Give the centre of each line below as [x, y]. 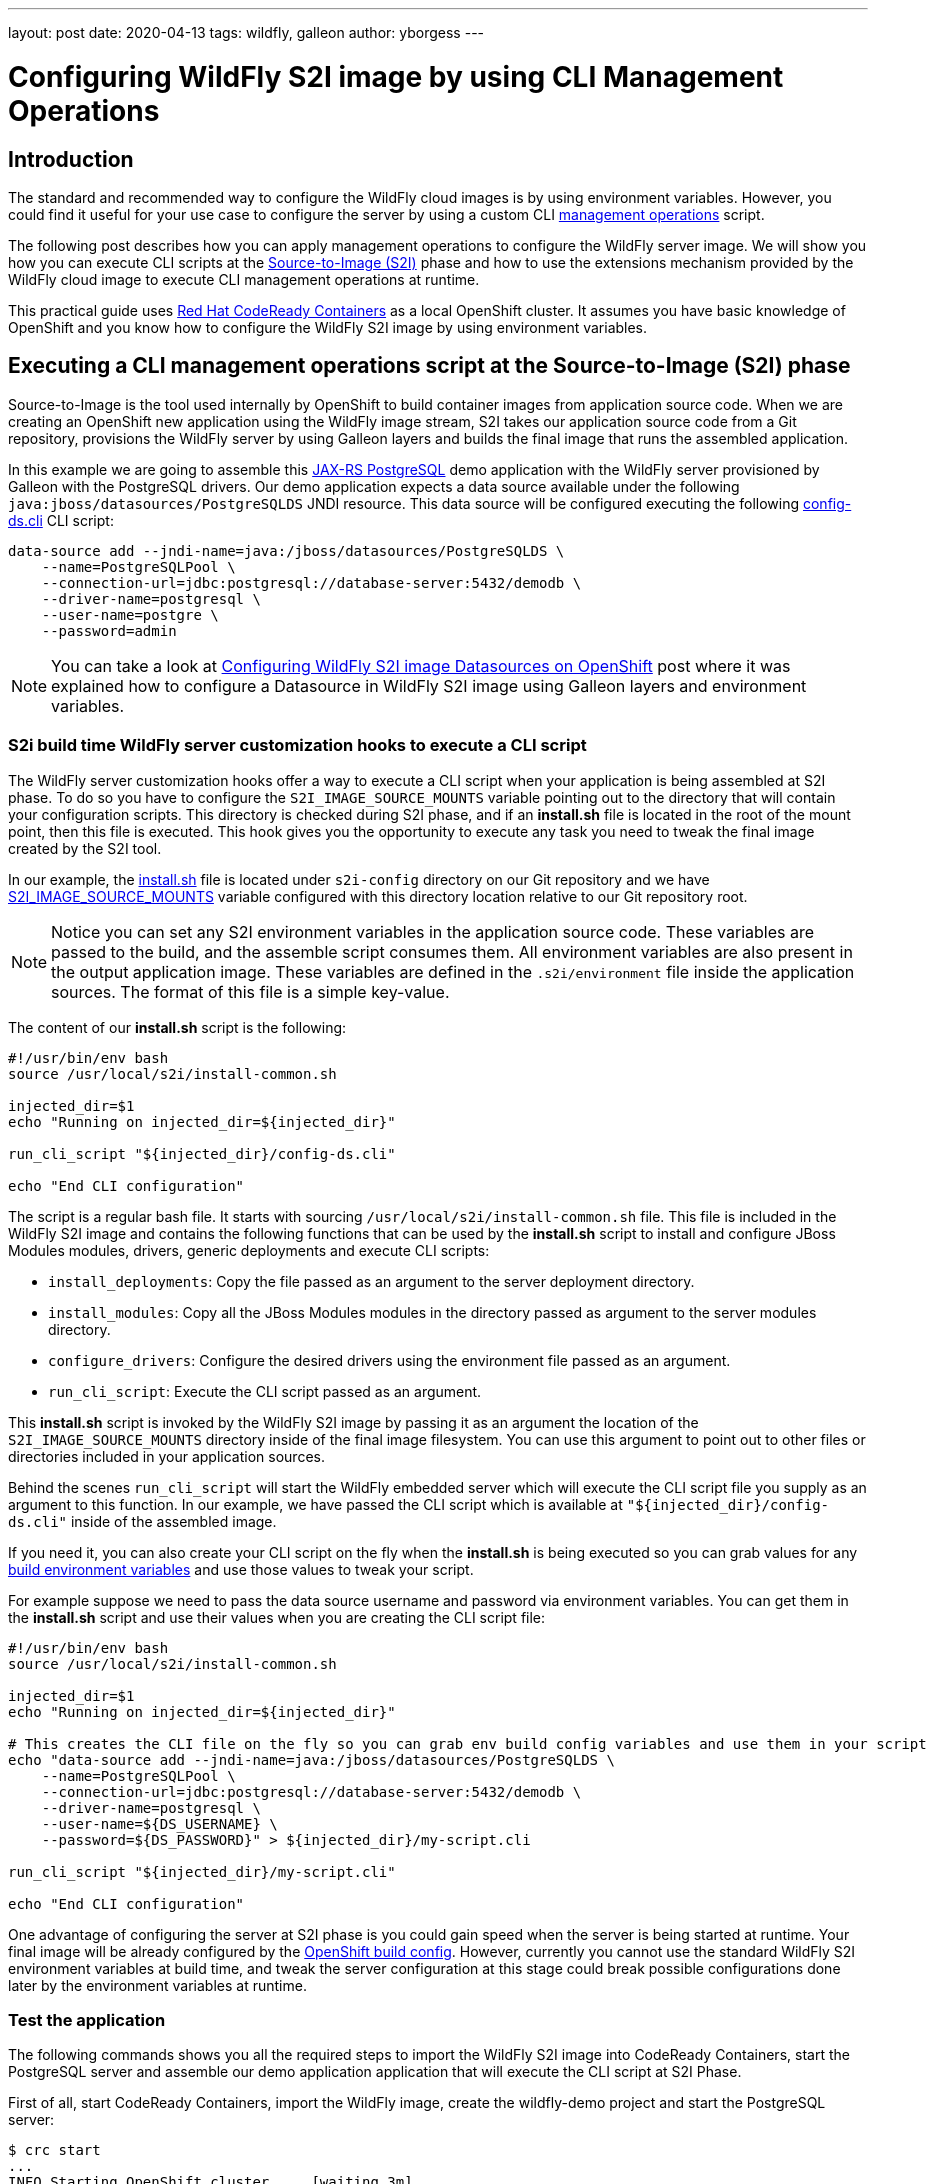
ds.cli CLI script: [61, 520]
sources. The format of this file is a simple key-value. [250, 991]
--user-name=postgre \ [130, 614]
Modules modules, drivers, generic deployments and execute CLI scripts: [249, 1250]
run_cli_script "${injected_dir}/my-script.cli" [202, 1871]
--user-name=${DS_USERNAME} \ [159, 1823]
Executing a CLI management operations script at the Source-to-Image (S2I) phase [429, 366]
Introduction [71, 159]
